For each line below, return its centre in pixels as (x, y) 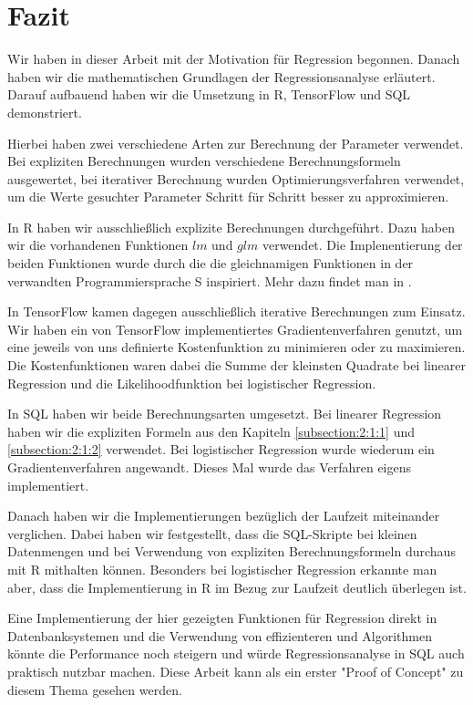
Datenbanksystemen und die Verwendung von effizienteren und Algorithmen (220, 635)
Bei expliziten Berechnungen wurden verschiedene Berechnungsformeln (204, 161)
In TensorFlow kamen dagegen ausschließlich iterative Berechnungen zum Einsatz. (236, 311)
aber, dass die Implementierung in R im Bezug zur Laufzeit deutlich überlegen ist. (237, 587)
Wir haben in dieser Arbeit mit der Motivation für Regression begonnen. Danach (234, 59)
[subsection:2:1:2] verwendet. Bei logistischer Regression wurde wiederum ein (221, 449)
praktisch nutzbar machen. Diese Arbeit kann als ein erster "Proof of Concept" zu (236, 671)
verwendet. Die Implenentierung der (362, 245)
